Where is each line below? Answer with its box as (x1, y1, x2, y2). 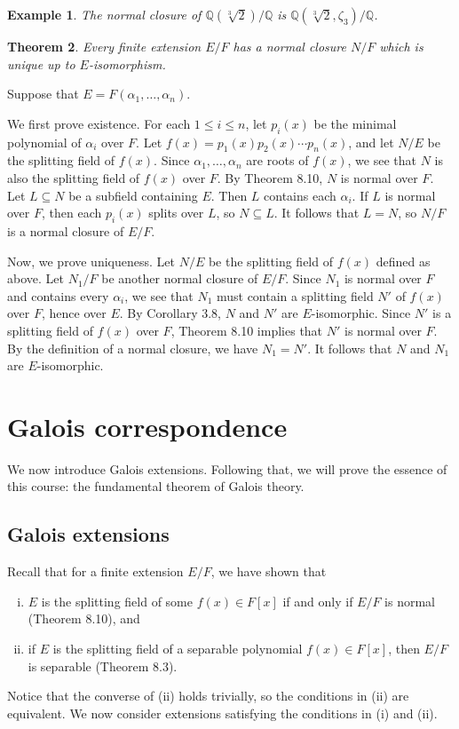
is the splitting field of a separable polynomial (52, 639, 303, 657)
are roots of (246, 151, 309, 170)
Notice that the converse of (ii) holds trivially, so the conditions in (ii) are (7, 686, 409, 705)
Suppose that (7, 84, 79, 103)
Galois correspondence (7, 408, 288, 444)
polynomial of (7, 132, 82, 151)
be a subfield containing (68, 186, 198, 204)
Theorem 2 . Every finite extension (7, 37, 202, 55)
